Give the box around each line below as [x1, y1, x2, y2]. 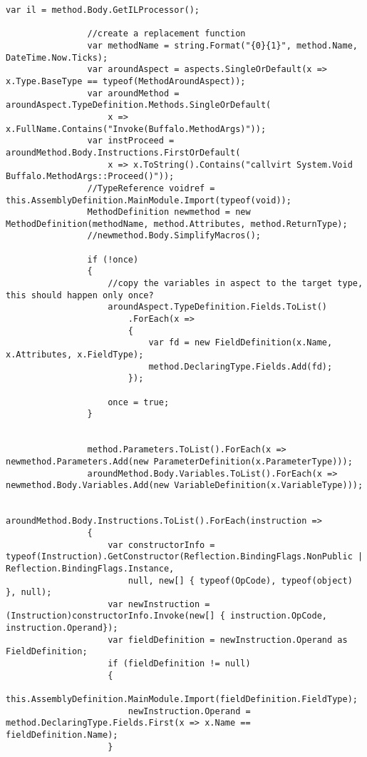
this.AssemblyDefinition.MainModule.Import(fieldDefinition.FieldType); [6, 694, 358, 705]
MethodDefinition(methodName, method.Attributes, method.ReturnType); [6, 218, 348, 229]
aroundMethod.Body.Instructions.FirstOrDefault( [6, 147, 241, 158]
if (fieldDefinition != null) [108, 659, 251, 669]
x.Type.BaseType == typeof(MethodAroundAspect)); [6, 76, 246, 86]
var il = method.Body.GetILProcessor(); [6, 5, 200, 15]
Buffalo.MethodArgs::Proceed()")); [6, 171, 175, 182]
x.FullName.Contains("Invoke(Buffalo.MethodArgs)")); [6, 123, 267, 134]
